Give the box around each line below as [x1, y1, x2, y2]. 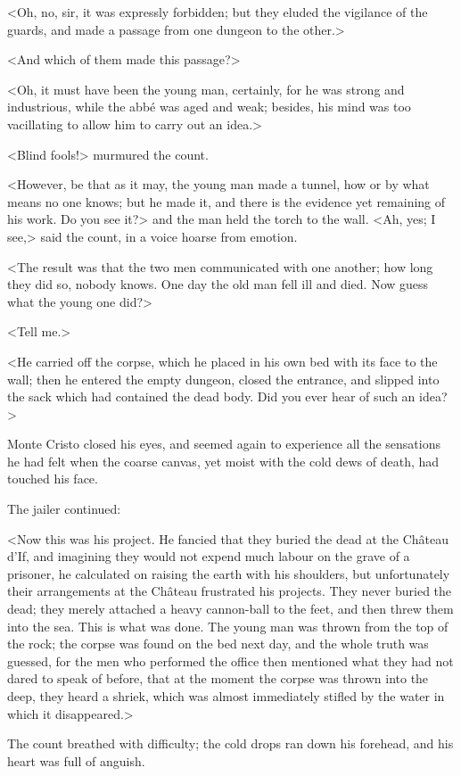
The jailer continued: [7, 499, 121, 518]
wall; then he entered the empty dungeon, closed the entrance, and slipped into [7, 369, 440, 388]
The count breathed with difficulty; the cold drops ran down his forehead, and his [7, 734, 454, 753]
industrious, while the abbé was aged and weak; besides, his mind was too [7, 97, 411, 116]
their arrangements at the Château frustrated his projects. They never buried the [7, 582, 452, 600]
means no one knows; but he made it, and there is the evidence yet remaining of [7, 192, 446, 211]
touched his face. [7, 469, 98, 488]
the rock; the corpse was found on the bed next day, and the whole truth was [7, 634, 429, 653]
